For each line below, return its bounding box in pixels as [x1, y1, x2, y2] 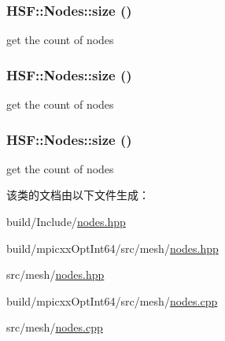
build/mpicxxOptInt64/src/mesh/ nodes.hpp [6, 239, 219, 256]
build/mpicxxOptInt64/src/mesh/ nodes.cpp [6, 292, 218, 309]
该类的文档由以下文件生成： [6, 187, 149, 203]
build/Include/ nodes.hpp [6, 213, 126, 230]
